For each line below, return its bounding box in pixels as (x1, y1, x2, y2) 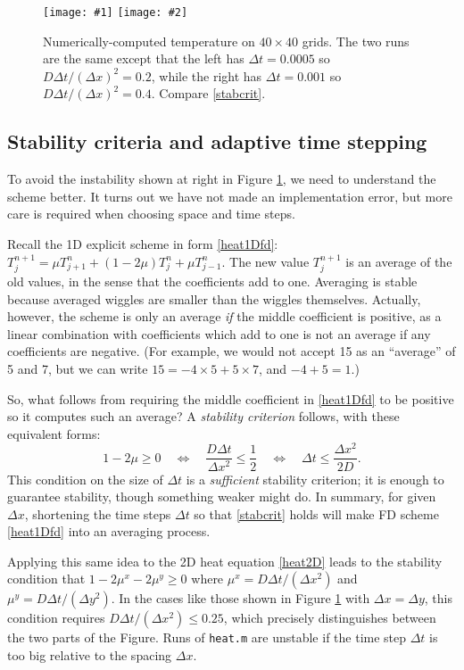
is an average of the (345, 252, 452, 270)
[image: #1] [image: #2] (43, 6, 188, 19)
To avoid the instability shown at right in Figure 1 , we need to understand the (7, 170, 436, 188)
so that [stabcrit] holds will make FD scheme (194, 504, 439, 523)
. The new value (221, 252, 310, 270)
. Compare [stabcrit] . (151, 84, 266, 103)
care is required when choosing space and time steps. (7, 204, 295, 223)
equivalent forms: (7, 424, 101, 443)
